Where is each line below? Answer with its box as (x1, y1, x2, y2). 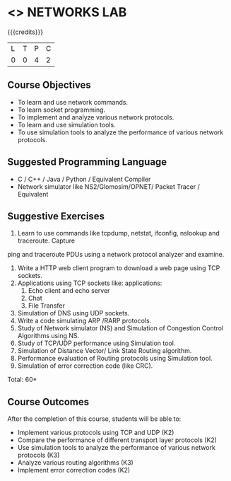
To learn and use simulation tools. (17, 120, 116, 129)
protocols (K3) (17, 451, 60, 460)
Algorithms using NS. (17, 332, 80, 340)
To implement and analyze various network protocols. (17, 112, 174, 121)
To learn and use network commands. (17, 98, 129, 106)
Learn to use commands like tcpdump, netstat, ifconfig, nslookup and (17, 229, 220, 238)
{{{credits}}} (7, 28, 44, 36)
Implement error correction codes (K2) (17, 466, 131, 475)
